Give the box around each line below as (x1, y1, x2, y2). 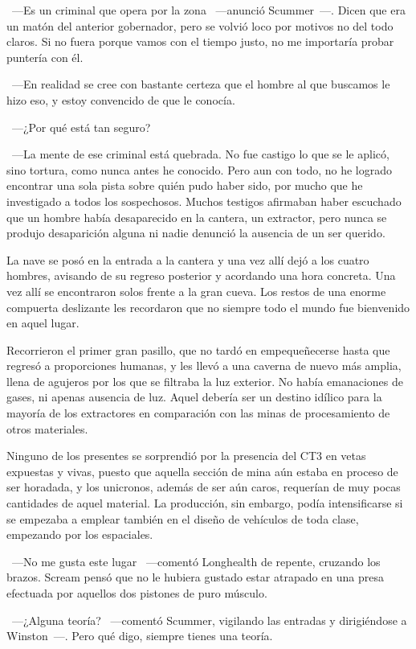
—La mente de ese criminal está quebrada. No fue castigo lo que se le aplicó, (11, 146, 389, 162)
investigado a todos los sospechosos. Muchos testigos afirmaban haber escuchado (6, 192, 402, 209)
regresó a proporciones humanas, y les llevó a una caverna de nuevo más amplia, (6, 357, 402, 374)
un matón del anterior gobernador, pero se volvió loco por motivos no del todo (6, 17, 394, 34)
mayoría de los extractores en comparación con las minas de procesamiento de (6, 405, 390, 421)
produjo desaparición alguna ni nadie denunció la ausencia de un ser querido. (6, 224, 385, 241)
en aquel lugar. (6, 314, 80, 331)
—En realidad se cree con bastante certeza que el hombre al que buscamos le (11, 76, 390, 92)
